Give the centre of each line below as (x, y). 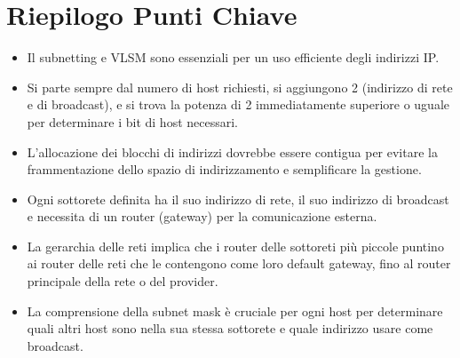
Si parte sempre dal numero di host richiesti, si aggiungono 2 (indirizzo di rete (240, 87)
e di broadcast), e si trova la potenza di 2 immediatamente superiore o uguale (238, 104)
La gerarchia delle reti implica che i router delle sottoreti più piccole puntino (235, 246)
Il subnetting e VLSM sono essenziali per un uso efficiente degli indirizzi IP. (233, 57)
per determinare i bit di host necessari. (133, 121)
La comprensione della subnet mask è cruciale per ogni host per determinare (235, 310)
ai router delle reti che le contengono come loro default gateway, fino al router (239, 263)
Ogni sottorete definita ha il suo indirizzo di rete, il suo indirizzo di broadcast (238, 199)
